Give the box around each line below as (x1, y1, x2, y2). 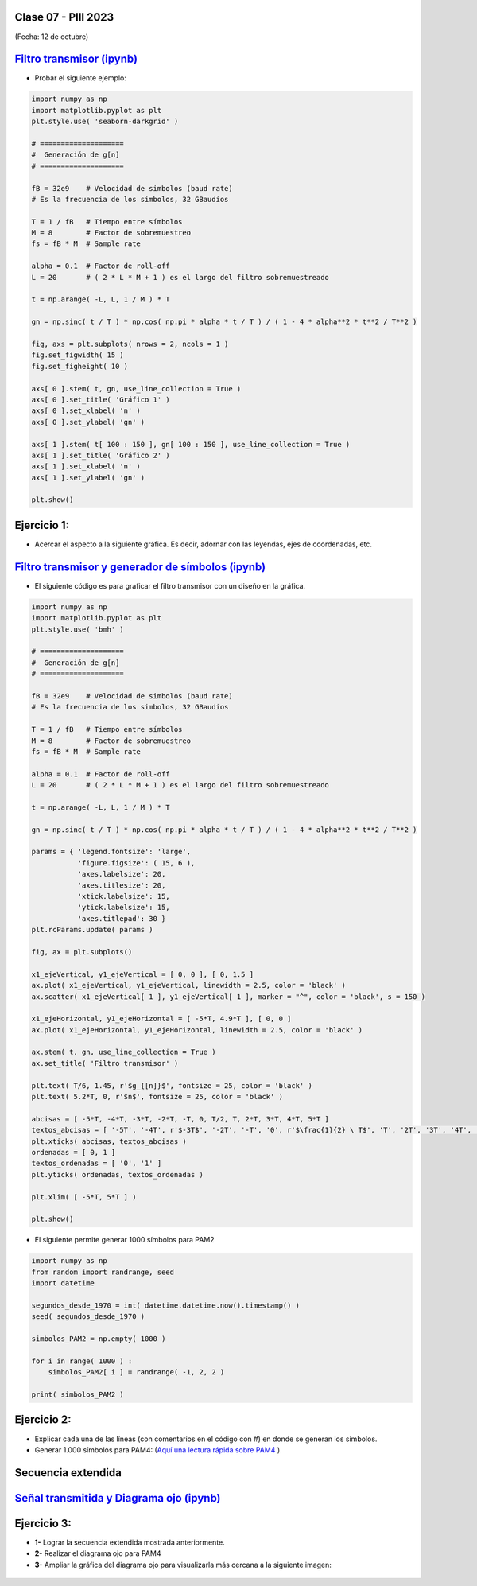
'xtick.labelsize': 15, (77, 892, 170, 901)
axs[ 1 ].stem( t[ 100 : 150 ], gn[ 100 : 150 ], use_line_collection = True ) (31, 440, 351, 449)
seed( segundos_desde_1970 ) (31, 1312, 145, 1321)
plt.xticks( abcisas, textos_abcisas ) (31, 1137, 187, 1145)
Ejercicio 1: (14, 518, 70, 532)
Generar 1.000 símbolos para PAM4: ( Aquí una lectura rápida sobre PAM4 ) (34, 1444, 281, 1455)
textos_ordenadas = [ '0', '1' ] (31, 1159, 162, 1168)
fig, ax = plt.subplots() (31, 947, 133, 956)
